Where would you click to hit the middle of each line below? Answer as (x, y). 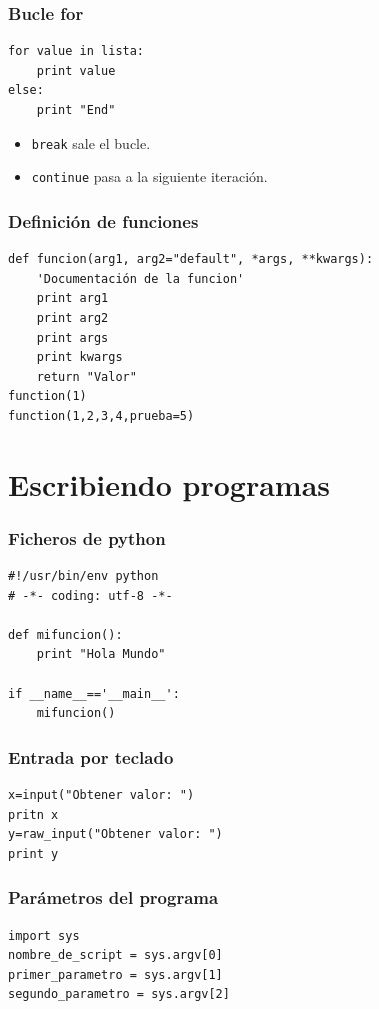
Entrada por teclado (91, 756)
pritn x (33, 814)
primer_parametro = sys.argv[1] (115, 974)
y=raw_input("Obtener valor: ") (115, 834)
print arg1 (72, 298)
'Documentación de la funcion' (140, 278)
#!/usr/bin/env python (83, 576)
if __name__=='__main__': (94, 693)
